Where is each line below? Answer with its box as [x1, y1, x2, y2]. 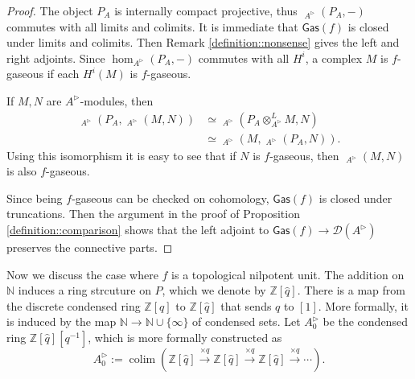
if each [47, 65, 80, 82]
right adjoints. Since [6, 49, 105, 66]
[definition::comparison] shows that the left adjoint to [6, 221, 269, 237]
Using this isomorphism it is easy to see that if [6, 146, 236, 163]
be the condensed [323, 313, 408, 330]
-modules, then [80, 92, 154, 109]
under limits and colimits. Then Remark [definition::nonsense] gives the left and [6, 34, 400, 51]
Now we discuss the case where [6, 266, 158, 282]
